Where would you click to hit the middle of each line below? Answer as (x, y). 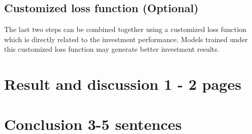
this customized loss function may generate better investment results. (112, 49)
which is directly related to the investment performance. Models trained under (126, 39)
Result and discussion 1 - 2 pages (123, 84)
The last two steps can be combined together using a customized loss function (125, 29)
